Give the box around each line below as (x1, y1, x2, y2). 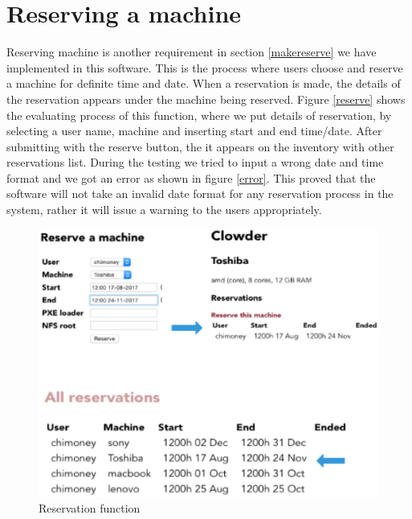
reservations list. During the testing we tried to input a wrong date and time (6, 154, 384, 171)
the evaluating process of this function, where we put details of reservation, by (6, 106, 392, 123)
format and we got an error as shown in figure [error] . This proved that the (6, 169, 376, 186)
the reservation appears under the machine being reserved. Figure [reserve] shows (6, 90, 406, 107)
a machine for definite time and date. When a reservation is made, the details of (6, 75, 401, 92)
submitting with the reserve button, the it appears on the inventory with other (6, 138, 394, 154)
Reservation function (39, 500, 141, 517)
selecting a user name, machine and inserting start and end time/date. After (6, 122, 382, 139)
